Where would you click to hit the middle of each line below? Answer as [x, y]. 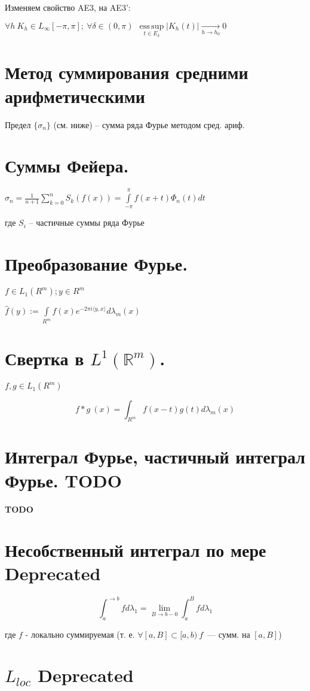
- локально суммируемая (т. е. [80, 634]
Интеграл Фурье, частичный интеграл [155, 457]
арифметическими [75, 96]
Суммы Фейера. [67, 166]
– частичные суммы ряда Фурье [87, 222]
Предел [18, 124]
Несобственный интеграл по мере [136, 550]
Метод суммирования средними [127, 72]
